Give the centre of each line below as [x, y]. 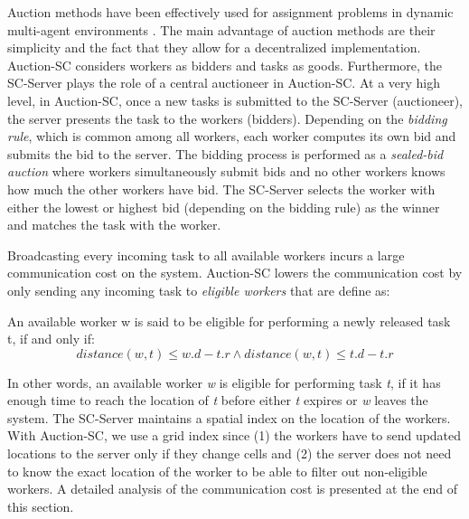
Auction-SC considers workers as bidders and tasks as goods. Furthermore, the [225, 65]
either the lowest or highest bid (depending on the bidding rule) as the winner [224, 207]
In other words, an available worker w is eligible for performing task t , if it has [224, 382]
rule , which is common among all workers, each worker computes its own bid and [232, 136]
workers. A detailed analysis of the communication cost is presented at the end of [232, 489]
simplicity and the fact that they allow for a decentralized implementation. [214, 47]
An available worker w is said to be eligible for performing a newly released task [229, 321]
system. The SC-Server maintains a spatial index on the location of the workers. [229, 417]
